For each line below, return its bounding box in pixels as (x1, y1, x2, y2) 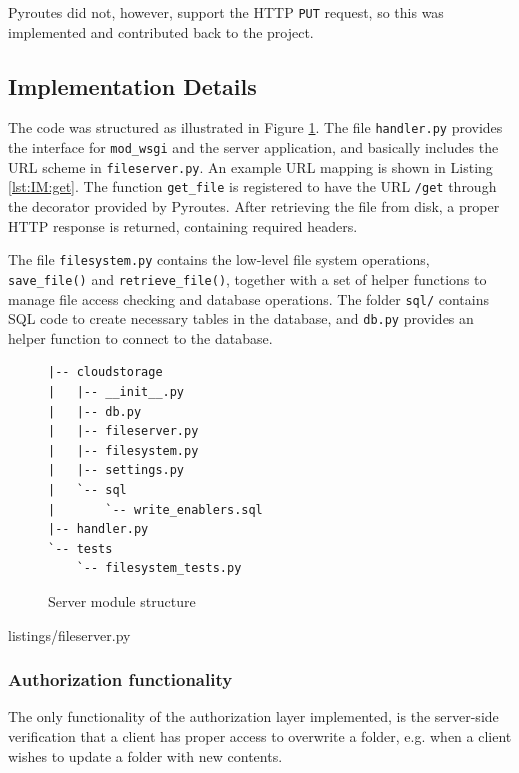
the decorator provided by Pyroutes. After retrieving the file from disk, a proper (8, 196, 500, 217)
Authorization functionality (8, 667, 233, 692)
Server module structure (48, 591, 196, 612)
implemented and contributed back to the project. (8, 21, 314, 42)
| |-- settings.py (48, 463, 185, 478)
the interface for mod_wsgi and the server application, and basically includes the (8, 137, 499, 158)
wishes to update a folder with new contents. (8, 745, 283, 766)
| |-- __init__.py (48, 385, 185, 400)
